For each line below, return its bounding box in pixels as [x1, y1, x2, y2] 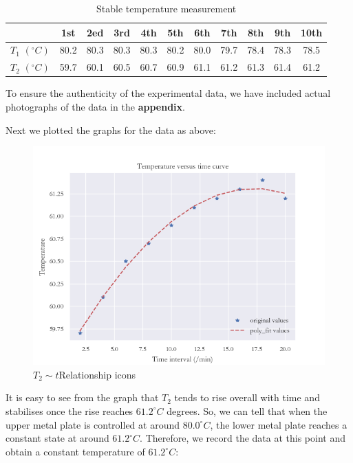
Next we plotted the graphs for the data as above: [6, 122, 216, 137]
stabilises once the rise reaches [6, 403, 133, 418]
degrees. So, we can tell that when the [167, 403, 328, 418]
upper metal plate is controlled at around [6, 417, 180, 431]
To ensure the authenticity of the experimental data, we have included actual [6, 86, 331, 100]
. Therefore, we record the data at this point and [140, 431, 346, 445]
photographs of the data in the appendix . [6, 99, 185, 113]
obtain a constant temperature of [6, 444, 145, 458]
